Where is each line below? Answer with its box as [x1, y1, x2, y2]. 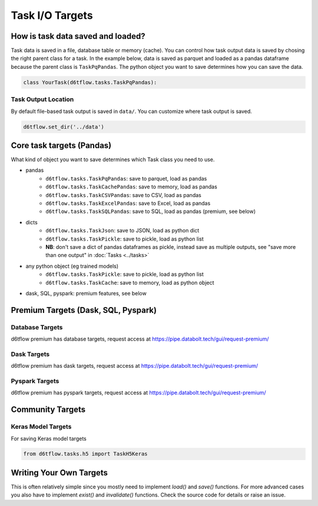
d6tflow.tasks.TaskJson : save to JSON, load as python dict [45, 227, 200, 234]
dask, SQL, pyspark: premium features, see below [25, 289, 147, 297]
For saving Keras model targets [11, 435, 87, 442]
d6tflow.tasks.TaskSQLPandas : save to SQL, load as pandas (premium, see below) [45, 208, 256, 215]
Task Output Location [11, 95, 74, 104]
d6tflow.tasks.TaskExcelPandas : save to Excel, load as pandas [45, 200, 211, 207]
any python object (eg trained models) [25, 262, 119, 269]
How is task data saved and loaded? [11, 31, 145, 41]
